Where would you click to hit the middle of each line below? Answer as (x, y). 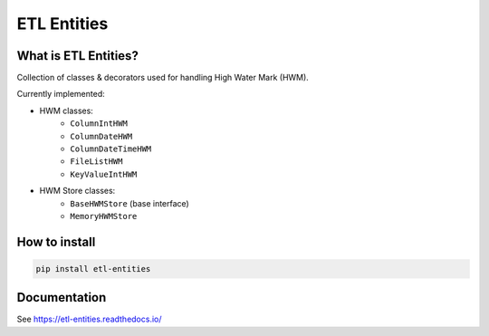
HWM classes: (67, 110)
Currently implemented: (61, 94)
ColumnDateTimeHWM (111, 149)
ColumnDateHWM (101, 136)
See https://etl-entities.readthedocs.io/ (89, 319)
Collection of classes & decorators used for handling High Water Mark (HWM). (163, 78)
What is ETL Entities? (78, 56)
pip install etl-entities (93, 269)
